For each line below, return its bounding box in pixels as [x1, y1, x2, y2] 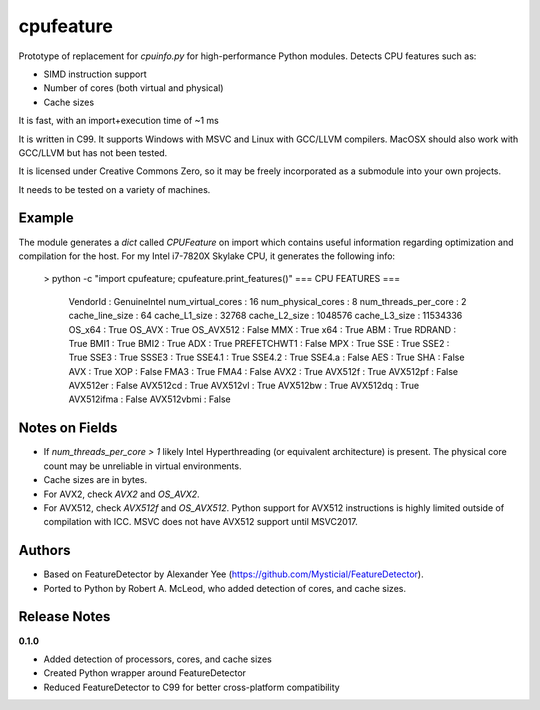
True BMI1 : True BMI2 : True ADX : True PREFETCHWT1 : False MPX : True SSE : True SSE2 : [68, 337, 450, 349]
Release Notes [18, 608, 111, 625]
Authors [18, 542, 71, 559]
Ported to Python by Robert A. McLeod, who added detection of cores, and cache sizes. [43, 582, 407, 594]
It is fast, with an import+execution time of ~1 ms [18, 115, 219, 127]
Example [18, 210, 74, 227]
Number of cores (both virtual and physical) [43, 82, 224, 94]
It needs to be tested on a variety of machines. [18, 183, 211, 195]
